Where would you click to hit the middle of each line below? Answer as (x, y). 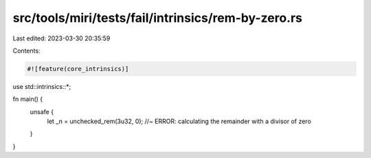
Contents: (26, 51)
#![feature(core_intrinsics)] (78, 69)
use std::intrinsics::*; (42, 86)
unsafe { (42, 111)
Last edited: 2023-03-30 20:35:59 (61, 38)
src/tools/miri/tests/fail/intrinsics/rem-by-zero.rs (157, 18)
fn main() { (28, 99)
